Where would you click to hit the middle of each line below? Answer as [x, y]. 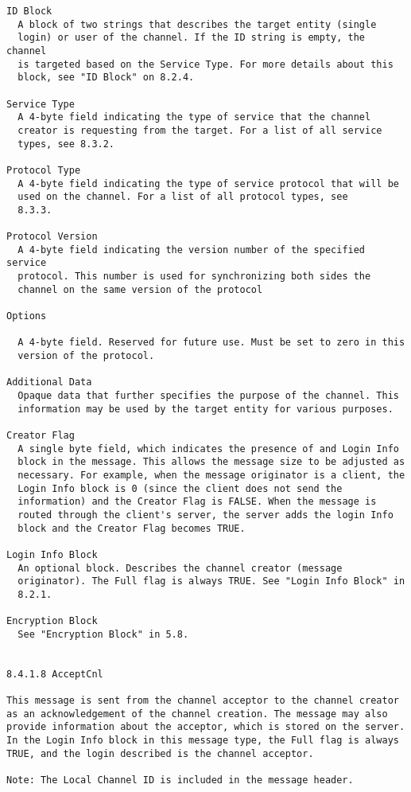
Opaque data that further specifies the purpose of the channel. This [208, 396]
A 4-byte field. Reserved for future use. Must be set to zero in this [211, 343]
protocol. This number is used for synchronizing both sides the [194, 277]
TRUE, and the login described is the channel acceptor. [160, 753]
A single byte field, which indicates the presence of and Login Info [208, 449]
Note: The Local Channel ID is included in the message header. [180, 780]
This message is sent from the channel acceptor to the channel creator [203, 701]
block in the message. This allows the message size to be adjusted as [211, 462]
